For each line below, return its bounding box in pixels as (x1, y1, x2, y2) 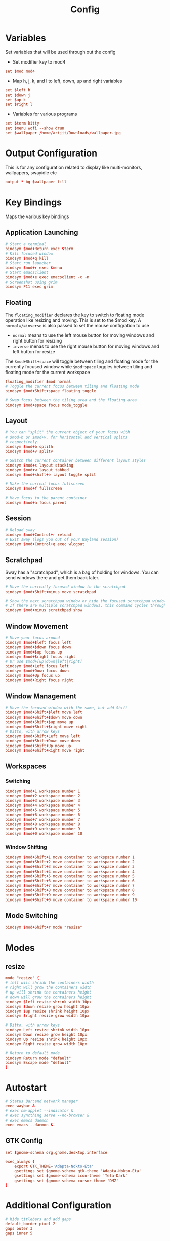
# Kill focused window (5, 251, 53, 256)
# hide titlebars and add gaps (5, 1217, 71, 1222)
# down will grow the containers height (5, 995, 92, 1000)
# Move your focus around (5, 635, 60, 640)
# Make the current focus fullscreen (5, 481, 85, 486)
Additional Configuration (5, 1200, 112, 1212)
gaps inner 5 (5, 1231, 33, 1236)
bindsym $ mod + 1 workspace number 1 (5, 789, 80, 794)
